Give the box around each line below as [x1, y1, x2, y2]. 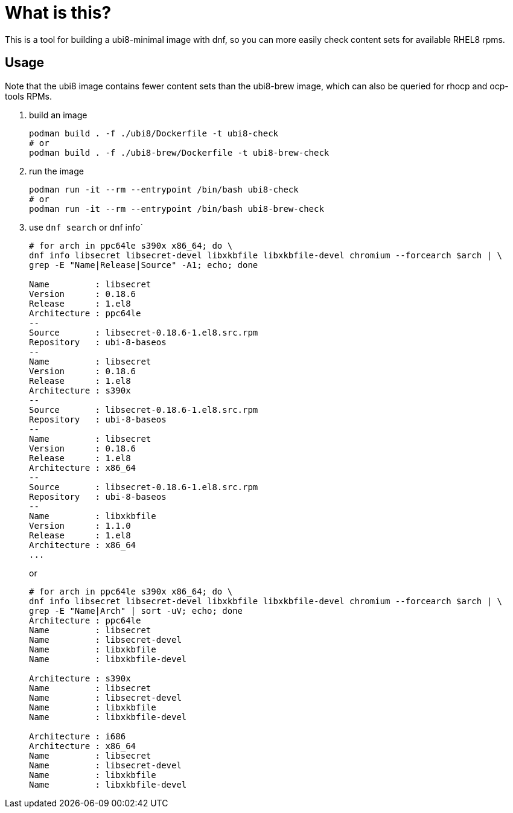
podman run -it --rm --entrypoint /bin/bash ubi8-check [29, 184, 299, 194]
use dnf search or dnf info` [29, 222, 143, 232]
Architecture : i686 [29, 731, 126, 741]
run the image [29, 165, 84, 176]
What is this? [5, 2, 112, 23]
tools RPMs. [5, 91, 52, 101]
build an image [29, 109, 88, 120]
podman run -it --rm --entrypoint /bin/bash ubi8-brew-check [29, 203, 324, 214]
